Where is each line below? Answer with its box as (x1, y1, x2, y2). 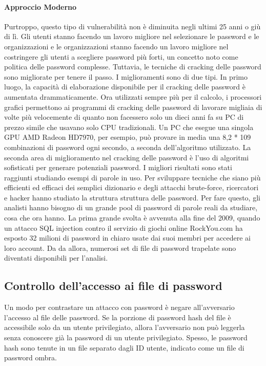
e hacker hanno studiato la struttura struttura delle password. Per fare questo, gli (4, 192, 260, 203)
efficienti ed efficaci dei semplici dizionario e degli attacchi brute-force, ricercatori (4, 182, 259, 193)
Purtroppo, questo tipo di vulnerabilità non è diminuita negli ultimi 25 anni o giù (4, 21, 261, 31)
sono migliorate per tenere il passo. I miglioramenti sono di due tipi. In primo (4, 71, 248, 82)
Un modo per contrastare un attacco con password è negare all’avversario (4, 302, 235, 313)
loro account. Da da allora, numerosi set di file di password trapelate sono (4, 242, 236, 253)
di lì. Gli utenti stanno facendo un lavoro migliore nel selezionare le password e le (4, 31, 259, 42)
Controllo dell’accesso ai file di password (4, 278, 222, 294)
